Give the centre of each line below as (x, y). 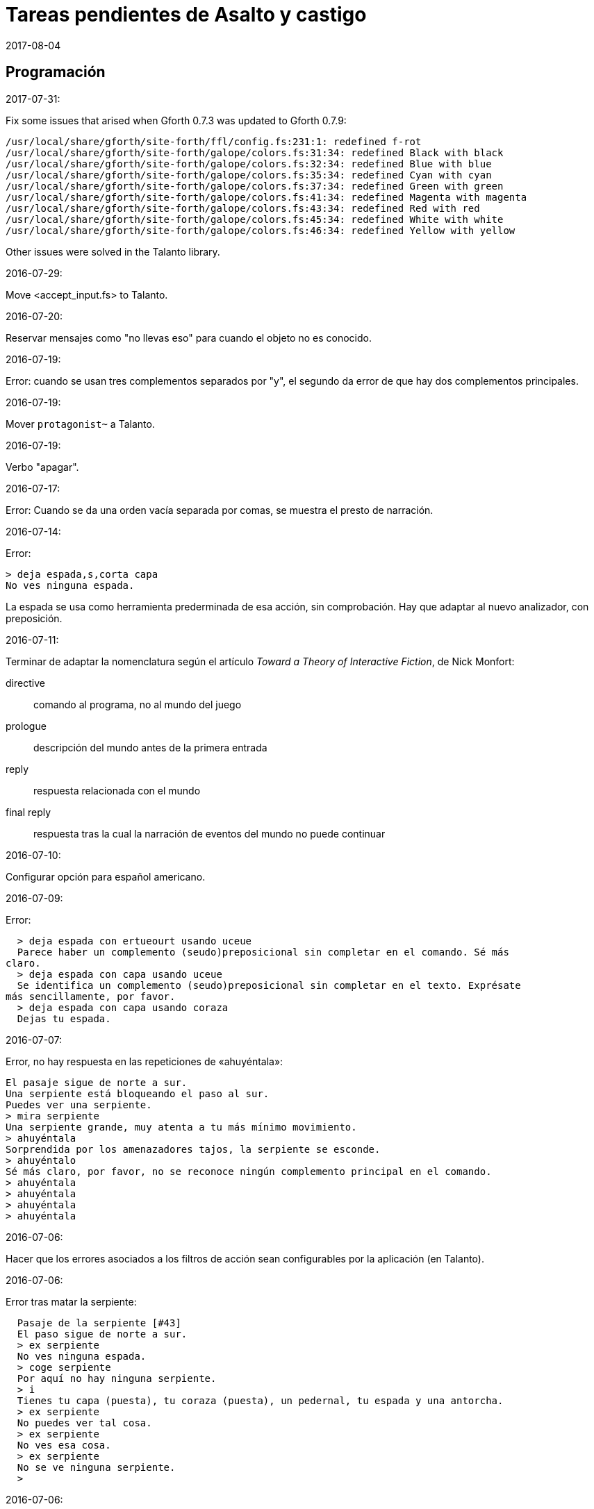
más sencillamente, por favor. (91, 996)
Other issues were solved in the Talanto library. (113, 251)
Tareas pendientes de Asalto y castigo (186, 15)
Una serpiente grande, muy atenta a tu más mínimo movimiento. (181, 1127)
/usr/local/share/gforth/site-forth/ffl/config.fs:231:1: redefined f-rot (214, 141)
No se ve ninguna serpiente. (96, 1467)
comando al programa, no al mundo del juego (138, 704)
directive (25, 683)
